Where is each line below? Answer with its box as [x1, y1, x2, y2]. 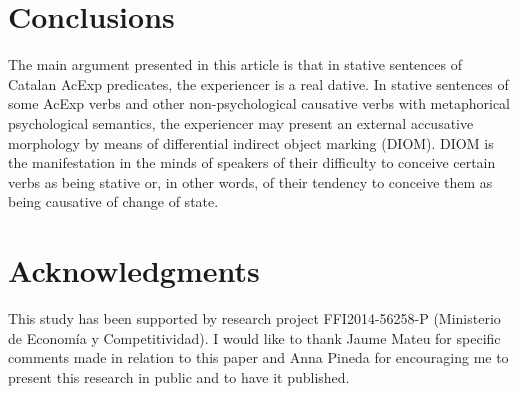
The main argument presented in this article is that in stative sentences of [8, 54, 462, 75]
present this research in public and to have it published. [8, 366, 350, 387]
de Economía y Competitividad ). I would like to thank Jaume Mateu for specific [8, 327, 501, 348]
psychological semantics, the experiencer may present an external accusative [8, 112, 474, 133]
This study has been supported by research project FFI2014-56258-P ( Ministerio [8, 308, 501, 328]
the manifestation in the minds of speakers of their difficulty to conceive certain [8, 152, 496, 173]
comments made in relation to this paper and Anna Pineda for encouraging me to [8, 347, 509, 368]
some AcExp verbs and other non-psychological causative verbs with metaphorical [8, 93, 510, 114]
